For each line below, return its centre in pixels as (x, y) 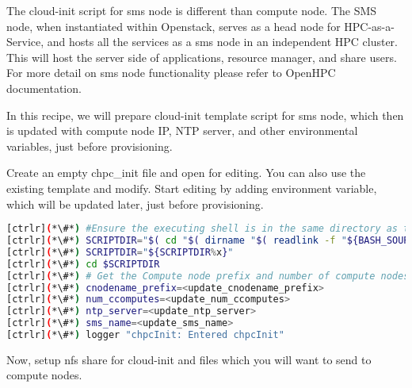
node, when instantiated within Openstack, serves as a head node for (174, 26)
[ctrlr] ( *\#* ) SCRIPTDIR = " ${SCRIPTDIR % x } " (120, 252)
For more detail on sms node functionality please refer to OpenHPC (171, 73)
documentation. (44, 88)
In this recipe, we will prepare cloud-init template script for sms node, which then (205, 115)
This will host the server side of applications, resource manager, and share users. (202, 57)
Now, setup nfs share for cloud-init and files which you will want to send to (189, 359)
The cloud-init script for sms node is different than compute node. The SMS (192, 10)
